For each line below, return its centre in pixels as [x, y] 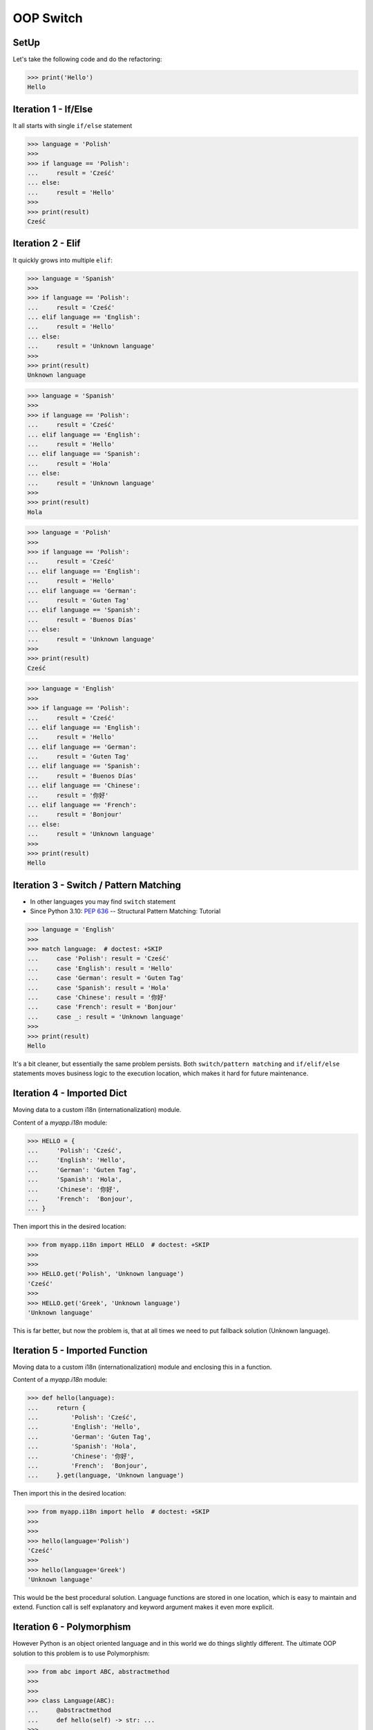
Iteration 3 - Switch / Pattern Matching [97, 885]
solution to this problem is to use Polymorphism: [81, 1653]
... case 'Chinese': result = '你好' [97, 997]
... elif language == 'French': [82, 805]
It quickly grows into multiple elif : [63, 260]
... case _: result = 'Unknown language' [106, 1017]
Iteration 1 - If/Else [53, 109]
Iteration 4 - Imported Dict [70, 1093]
